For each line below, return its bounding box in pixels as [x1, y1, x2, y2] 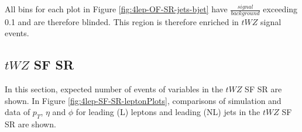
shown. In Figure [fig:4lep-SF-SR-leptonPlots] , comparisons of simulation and [5, 94, 282, 106]
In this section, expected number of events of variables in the [5, 83, 223, 95]
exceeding [263, 3, 298, 15]
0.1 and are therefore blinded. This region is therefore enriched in [5, 15, 239, 27]
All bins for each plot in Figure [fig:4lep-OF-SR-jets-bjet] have [5, 3, 228, 15]
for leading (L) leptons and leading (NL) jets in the [75, 106, 260, 118]
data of [5, 106, 30, 118]
